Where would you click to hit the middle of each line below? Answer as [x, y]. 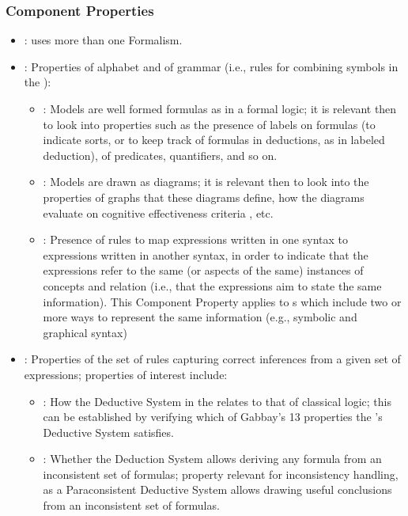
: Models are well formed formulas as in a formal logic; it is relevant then [220, 108]
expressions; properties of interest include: [126, 374]
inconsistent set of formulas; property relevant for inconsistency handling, [221, 474]
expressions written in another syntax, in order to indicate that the [206, 254]
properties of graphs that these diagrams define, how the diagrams [204, 197]
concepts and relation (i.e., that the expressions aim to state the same [212, 285]
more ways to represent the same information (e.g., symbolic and [200, 317]
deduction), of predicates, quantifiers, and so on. [160, 155]
